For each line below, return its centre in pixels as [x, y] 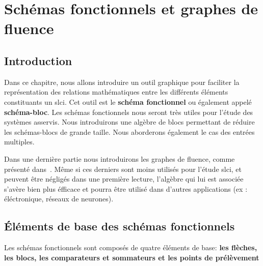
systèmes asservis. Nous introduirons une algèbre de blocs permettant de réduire [129, 122]
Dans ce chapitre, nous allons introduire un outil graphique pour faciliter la [122, 82]
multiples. [19, 142]
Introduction [38, 60]
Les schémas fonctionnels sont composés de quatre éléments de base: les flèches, [131, 247]
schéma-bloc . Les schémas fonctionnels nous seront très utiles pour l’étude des [129, 112]
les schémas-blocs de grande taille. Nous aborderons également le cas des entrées [129, 131]
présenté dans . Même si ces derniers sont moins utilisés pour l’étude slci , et [123, 169]
